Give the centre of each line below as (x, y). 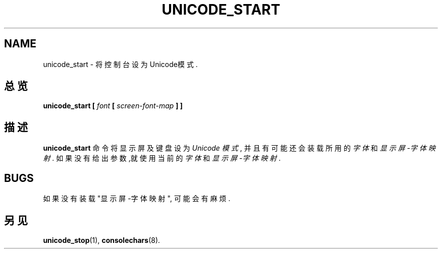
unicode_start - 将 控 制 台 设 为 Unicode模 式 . (120, 64)
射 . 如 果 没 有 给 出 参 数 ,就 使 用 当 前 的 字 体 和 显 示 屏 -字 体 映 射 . (162, 158)
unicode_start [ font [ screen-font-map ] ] (113, 106)
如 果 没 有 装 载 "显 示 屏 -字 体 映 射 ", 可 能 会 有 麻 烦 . (137, 199)
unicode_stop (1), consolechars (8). (102, 240)
